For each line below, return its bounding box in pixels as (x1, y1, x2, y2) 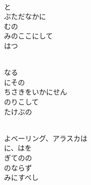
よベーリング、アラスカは (4, 132, 87, 143)
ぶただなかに (4, 11, 46, 21)
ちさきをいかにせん (4, 86, 67, 97)
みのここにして (4, 30, 53, 41)
